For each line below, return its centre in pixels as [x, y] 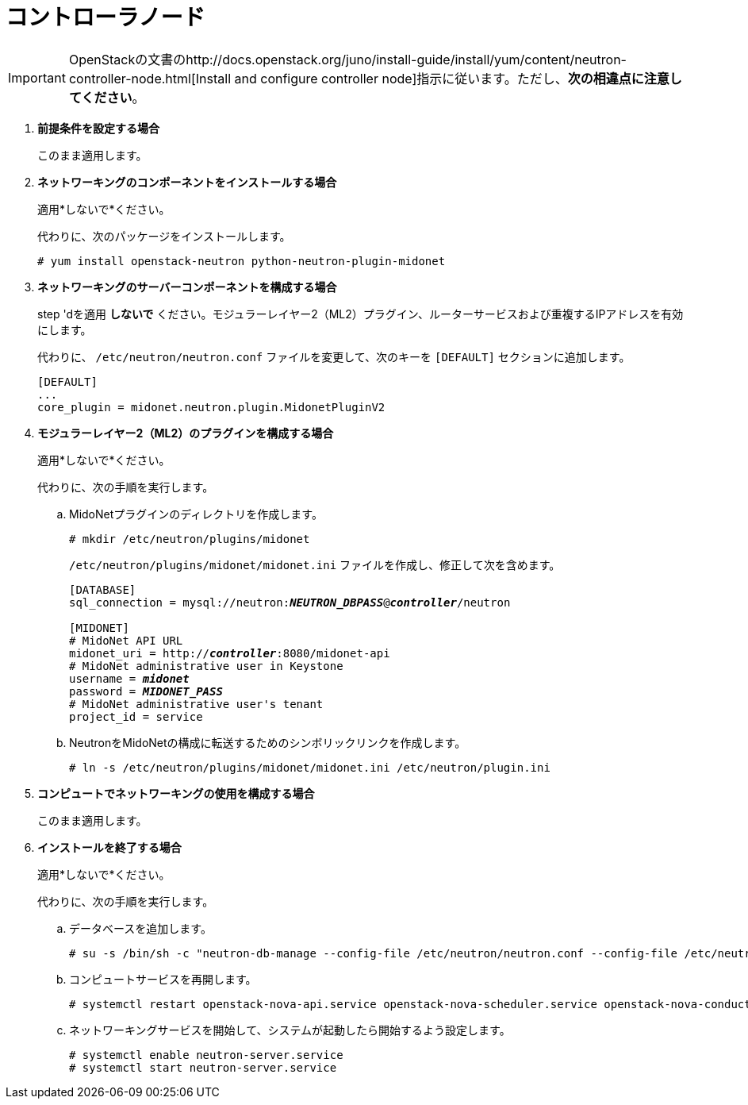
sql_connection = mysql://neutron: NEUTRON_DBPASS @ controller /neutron [290, 602]
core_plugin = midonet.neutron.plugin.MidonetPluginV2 [211, 407]
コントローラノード [105, 17]
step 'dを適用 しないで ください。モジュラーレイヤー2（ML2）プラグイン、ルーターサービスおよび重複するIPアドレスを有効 [361, 314]
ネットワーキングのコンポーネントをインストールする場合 [187, 182]
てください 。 [107, 97]
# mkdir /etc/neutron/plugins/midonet [190, 539]
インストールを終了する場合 [109, 847]
